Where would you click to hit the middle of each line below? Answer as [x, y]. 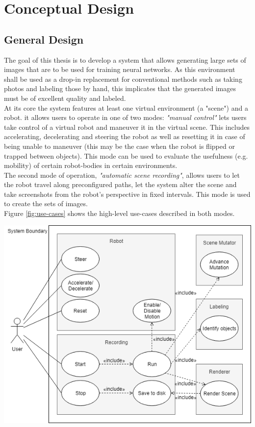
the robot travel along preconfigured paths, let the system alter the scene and [120, 184]
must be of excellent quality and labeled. [65, 98]
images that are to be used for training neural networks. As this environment [120, 69]
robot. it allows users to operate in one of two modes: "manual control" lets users [125, 117]
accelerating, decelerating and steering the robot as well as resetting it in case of [125, 136]
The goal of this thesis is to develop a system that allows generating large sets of [125, 59]
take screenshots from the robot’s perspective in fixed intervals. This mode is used [127, 194]
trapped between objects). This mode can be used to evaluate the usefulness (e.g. [126, 155]
